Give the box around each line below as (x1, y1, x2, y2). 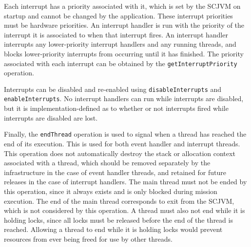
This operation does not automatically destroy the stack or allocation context (4, 148, 235, 158)
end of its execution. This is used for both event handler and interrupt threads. (4, 138, 240, 148)
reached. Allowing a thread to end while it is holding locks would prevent (4, 224, 223, 234)
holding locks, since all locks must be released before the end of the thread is (4, 214, 233, 225)
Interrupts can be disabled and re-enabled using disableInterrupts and (4, 84, 222, 94)
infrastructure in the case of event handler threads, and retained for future (4, 167, 226, 177)
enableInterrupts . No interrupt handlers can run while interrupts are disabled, (4, 93, 244, 104)
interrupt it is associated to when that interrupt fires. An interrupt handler (4, 29, 228, 39)
